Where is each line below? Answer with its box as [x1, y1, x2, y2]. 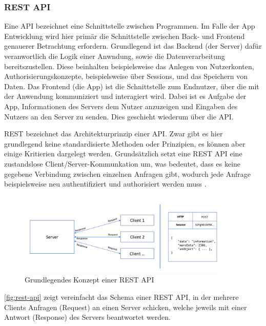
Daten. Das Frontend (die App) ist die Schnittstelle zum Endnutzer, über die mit [4, 80, 259, 91]
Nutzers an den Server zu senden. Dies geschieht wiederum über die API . [4, 111, 234, 121]
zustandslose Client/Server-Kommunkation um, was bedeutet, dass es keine [4, 158, 241, 169]
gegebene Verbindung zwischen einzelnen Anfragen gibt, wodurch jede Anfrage [4, 168, 251, 179]
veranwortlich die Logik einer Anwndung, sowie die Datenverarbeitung [4, 51, 225, 61]
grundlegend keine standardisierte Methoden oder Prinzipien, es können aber [4, 138, 245, 149]
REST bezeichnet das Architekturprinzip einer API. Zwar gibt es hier [4, 128, 223, 139]
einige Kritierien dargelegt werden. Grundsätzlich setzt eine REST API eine [4, 148, 242, 159]
